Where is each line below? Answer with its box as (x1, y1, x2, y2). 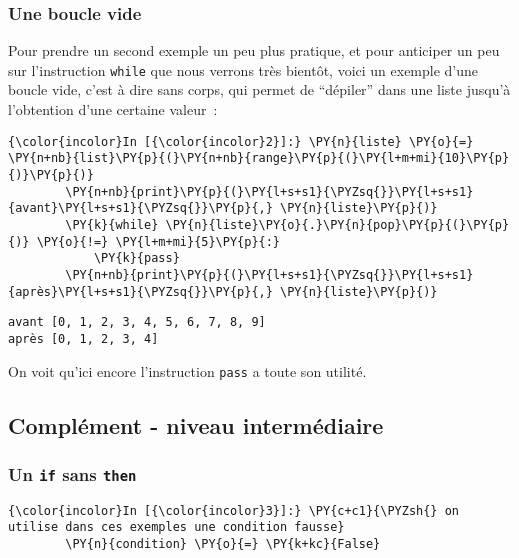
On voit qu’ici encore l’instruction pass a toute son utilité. (8, 360, 367, 381)
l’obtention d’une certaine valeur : (8, 99, 218, 120)
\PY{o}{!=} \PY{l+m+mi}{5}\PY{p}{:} (36, 234, 281, 249)
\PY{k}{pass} (93, 251, 180, 266)
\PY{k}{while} (65, 217, 159, 232)
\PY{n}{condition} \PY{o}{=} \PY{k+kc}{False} (65, 537, 381, 552)
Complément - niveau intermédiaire (8, 409, 384, 440)
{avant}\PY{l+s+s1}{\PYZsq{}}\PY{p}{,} (8, 201, 273, 216)
